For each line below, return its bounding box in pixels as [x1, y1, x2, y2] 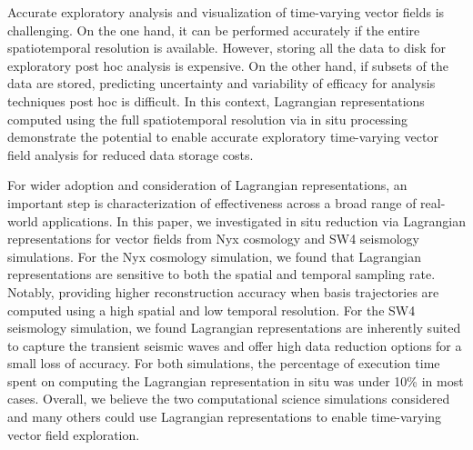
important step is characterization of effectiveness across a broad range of [7, 193, 417, 212]
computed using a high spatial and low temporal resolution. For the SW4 [7, 300, 416, 319]
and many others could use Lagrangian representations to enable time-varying [7, 407, 442, 426]
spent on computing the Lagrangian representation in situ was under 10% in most [7, 371, 464, 390]
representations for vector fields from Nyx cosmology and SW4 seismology [7, 229, 419, 248]
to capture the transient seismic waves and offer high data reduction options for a [7, 335, 462, 355]
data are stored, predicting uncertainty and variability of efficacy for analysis [7, 74, 436, 93]
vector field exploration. [7, 425, 140, 444]
